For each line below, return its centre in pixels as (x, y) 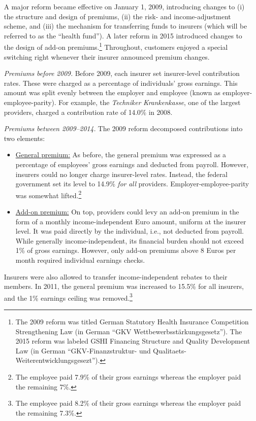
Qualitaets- (170, 350)
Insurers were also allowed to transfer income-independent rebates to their (116, 276)
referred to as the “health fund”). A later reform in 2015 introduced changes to (123, 35)
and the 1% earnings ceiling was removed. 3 (68, 297)
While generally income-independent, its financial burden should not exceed (130, 240)
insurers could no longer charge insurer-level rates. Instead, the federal (122, 174)
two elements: (24, 138)
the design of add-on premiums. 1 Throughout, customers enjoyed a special (116, 46)
